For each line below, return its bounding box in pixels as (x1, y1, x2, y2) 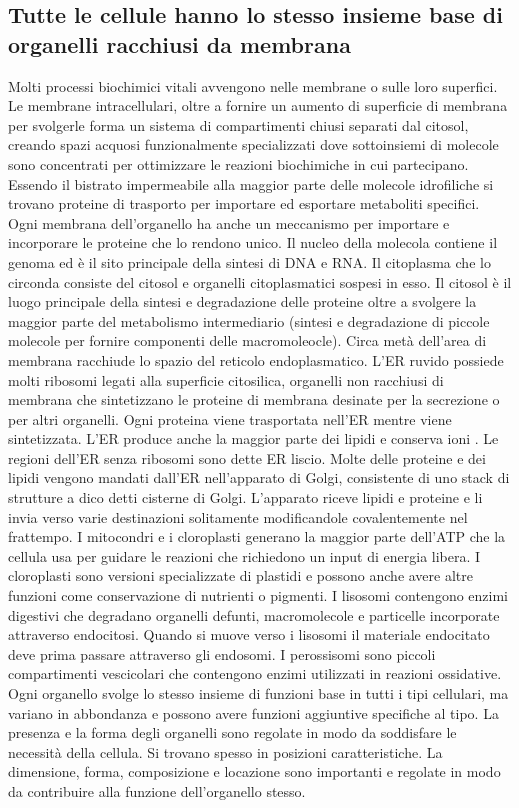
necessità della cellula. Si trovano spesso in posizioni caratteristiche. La (8, 741, 443, 762)
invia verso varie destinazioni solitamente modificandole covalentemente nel (8, 506, 468, 527)
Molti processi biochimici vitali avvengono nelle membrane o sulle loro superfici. (8, 75, 498, 96)
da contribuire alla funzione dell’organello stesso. (8, 780, 306, 801)
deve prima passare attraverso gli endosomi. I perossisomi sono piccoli (8, 643, 436, 664)
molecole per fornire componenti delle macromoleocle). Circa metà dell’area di (8, 330, 487, 351)
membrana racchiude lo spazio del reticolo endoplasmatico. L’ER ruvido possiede (8, 349, 504, 370)
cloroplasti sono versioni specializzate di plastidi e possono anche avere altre (8, 565, 473, 586)
